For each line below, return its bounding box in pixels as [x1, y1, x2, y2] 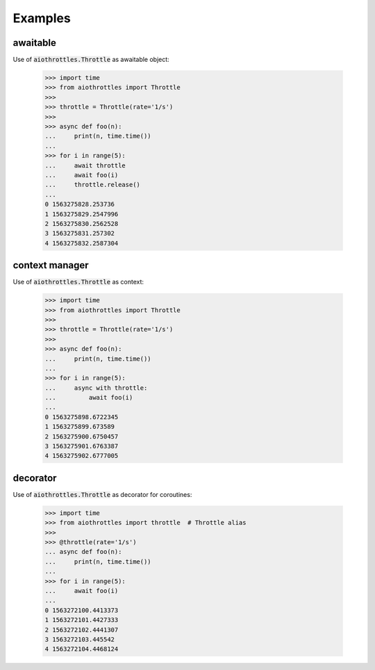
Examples [12, 10, 71, 26]
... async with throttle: [44, 384, 148, 392]
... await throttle [44, 161, 126, 170]
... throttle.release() [44, 181, 140, 189]
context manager [12, 259, 89, 271]
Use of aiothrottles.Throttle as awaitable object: [12, 56, 169, 64]
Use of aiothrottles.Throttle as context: [12, 278, 144, 286]
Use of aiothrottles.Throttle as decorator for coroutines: [12, 490, 192, 498]
